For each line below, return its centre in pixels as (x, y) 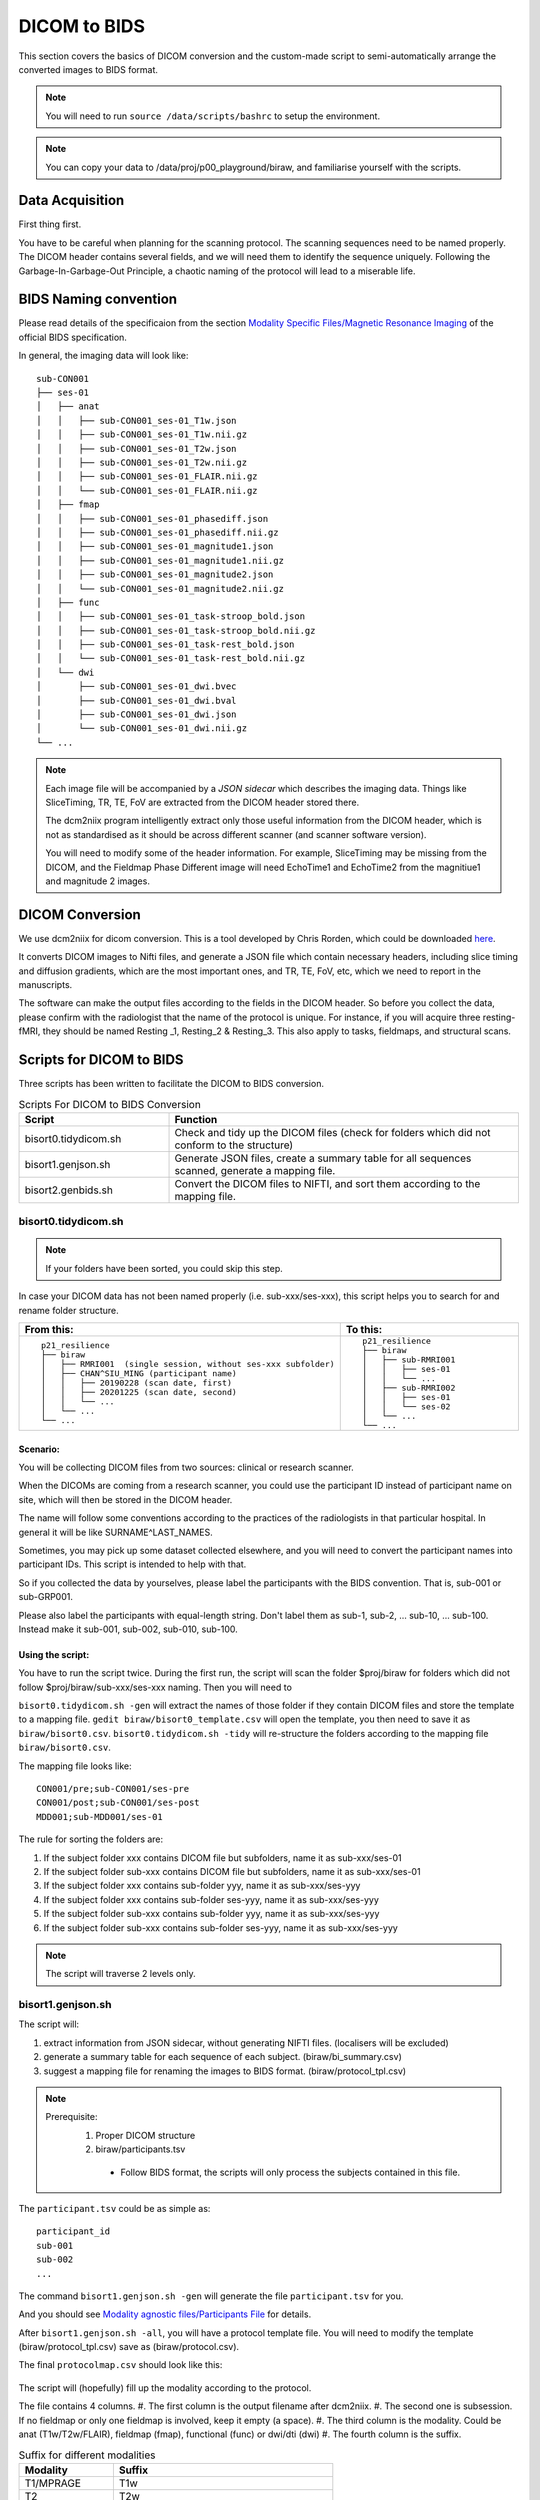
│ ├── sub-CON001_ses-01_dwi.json (136, 714)
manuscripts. (45, 985)
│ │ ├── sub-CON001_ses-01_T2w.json (136, 448)
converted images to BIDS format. (88, 69)
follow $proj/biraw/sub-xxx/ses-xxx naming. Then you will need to (155, 1687)
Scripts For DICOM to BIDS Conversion (110, 1104)
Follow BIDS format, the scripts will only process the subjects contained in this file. (290, 2172)
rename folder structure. (68, 1310)
